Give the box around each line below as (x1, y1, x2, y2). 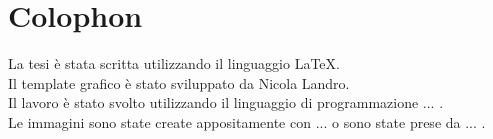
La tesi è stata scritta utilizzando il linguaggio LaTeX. (8, 53, 340, 74)
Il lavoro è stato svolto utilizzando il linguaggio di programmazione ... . (8, 92, 444, 113)
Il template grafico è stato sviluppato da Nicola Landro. (8, 72, 350, 93)
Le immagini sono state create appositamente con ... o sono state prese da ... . (8, 111, 486, 132)
